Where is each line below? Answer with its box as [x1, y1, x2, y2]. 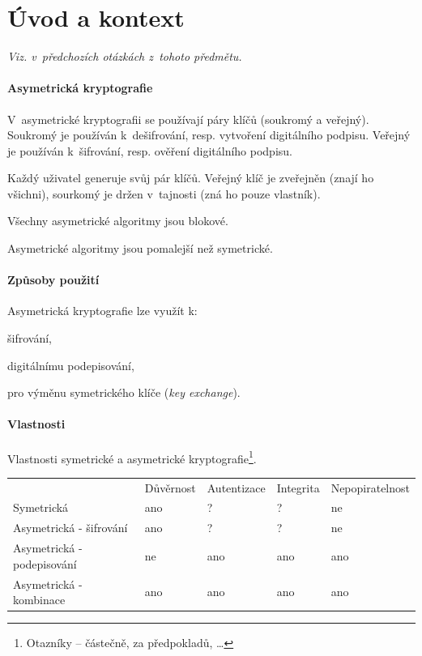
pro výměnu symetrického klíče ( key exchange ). [7, 384, 241, 401]
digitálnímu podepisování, [7, 356, 134, 373]
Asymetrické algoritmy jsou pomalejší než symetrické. [7, 240, 273, 257]
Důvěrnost [144, 479, 196, 496]
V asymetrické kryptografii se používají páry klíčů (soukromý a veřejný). [7, 110, 369, 127]
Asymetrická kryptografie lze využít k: [7, 302, 198, 319]
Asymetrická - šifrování [13, 519, 128, 536]
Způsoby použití [7, 271, 100, 288]
